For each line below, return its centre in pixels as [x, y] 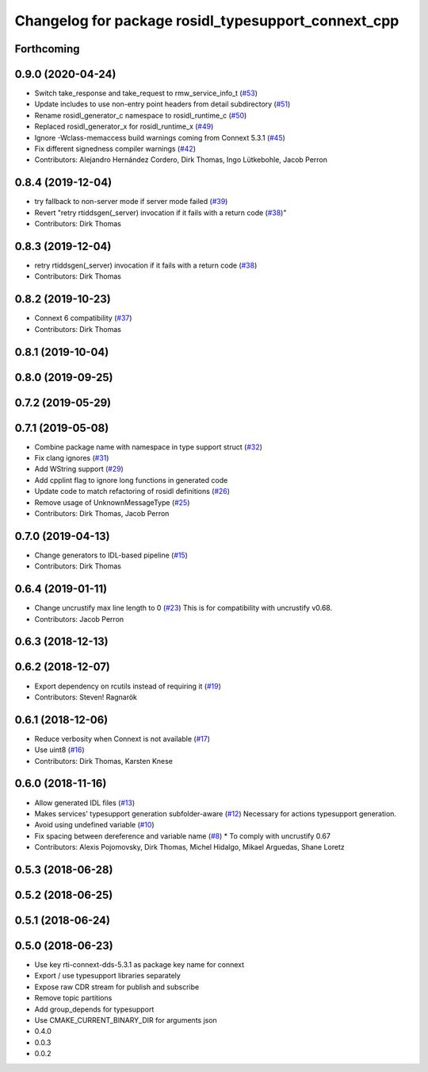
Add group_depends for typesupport [94, 1009]
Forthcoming [47, 49]
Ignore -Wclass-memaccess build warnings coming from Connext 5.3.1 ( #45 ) [160, 137]
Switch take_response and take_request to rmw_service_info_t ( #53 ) [146, 93]
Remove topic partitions [73, 998]
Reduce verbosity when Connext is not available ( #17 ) [122, 738]
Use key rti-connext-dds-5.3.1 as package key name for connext [139, 965]
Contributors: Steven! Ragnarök [86, 697]
